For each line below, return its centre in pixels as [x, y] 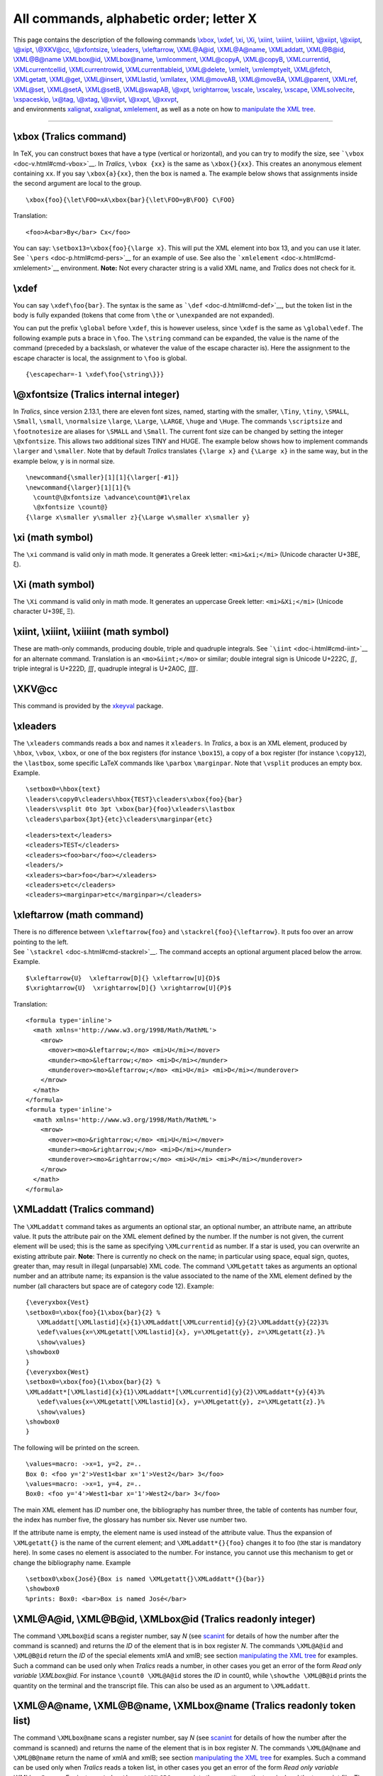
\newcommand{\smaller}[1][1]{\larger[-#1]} [102, 477]
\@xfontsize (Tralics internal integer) [96, 394]
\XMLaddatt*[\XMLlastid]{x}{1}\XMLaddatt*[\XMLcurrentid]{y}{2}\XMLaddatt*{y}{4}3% [176, 1392]
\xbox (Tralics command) [70, 137]
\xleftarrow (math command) [79, 915]
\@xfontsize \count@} [71, 507]
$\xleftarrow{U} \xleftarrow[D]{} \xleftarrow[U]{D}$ [123, 978]
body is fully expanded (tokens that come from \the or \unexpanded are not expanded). [144, 315]
